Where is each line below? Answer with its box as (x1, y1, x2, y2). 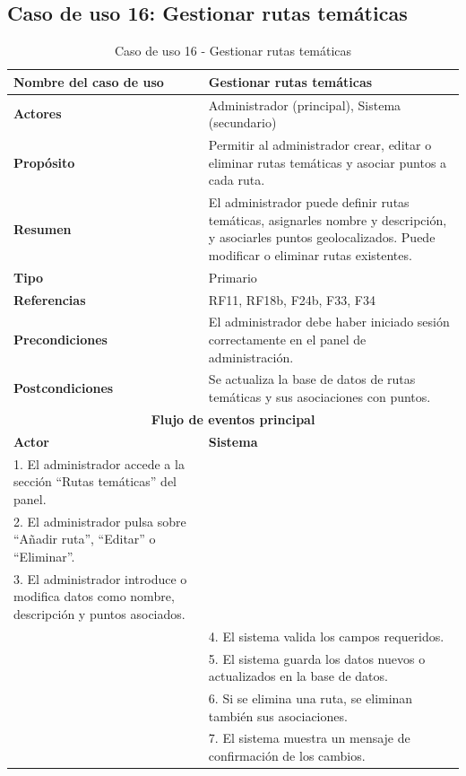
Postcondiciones (13, 379, 114, 397)
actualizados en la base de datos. (208, 667, 388, 685)
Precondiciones (13, 330, 108, 349)
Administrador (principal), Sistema (208, 95, 401, 114)
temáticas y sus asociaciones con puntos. (208, 388, 431, 406)
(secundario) (208, 113, 277, 132)
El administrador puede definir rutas (208, 193, 410, 212)
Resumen (13, 219, 72, 238)
